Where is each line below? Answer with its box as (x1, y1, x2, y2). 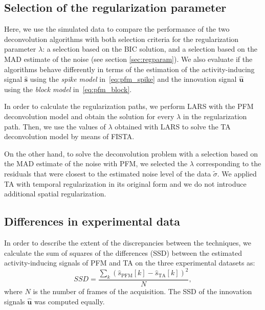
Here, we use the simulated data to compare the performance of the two (4, 24, 230, 34)
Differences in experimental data (4, 213, 181, 229)
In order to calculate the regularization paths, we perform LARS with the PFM (4, 101, 254, 112)
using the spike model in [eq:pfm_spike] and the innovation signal (30, 74, 237, 84)
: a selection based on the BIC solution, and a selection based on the (42, 43, 257, 54)
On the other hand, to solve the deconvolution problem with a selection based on (4, 148, 258, 159)
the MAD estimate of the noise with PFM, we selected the (4, 158, 188, 169)
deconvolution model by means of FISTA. (4, 131, 135, 142)
